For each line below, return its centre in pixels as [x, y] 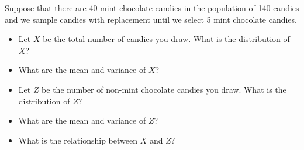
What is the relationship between [78, 140]
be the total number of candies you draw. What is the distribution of [166, 39]
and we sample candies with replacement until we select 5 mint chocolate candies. [151, 19]
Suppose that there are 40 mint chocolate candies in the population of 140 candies [152, 8]
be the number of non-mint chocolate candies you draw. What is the [164, 89]
